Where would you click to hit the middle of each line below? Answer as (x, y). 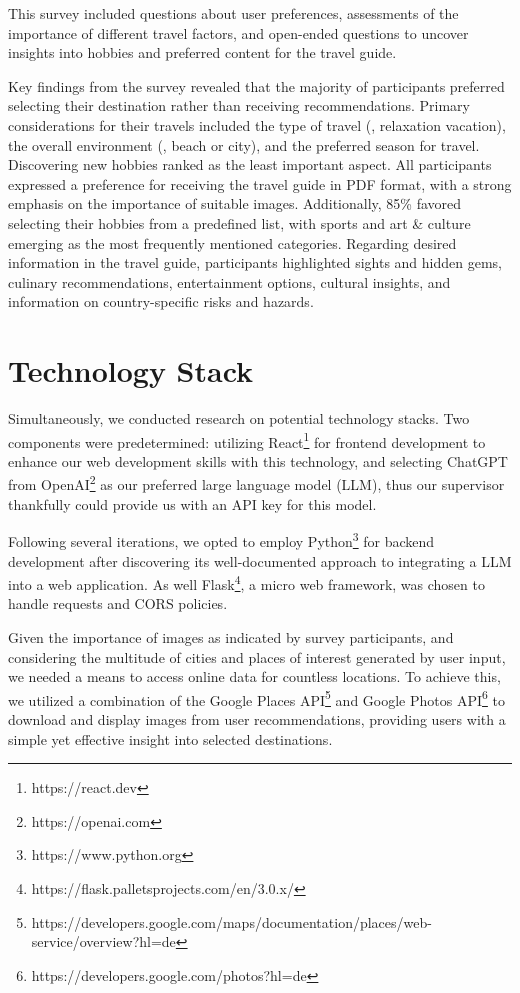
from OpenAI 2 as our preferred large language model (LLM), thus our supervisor (256, 483)
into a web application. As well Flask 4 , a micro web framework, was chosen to (246, 582)
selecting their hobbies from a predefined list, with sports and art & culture (239, 222)
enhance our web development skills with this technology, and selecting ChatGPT (258, 460)
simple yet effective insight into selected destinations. (170, 738)
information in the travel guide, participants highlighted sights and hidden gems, (255, 262)
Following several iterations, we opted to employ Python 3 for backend (221, 539)
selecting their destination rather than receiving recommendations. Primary (239, 105)
